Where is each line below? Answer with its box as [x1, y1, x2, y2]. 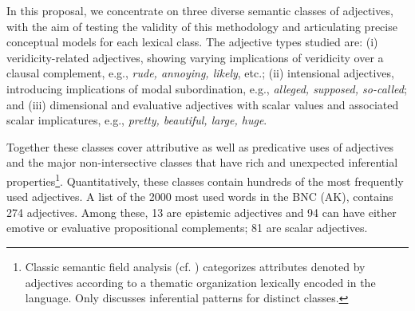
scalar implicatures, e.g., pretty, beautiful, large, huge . [6, 112, 267, 128]
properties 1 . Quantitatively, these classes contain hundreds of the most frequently [6, 170, 404, 189]
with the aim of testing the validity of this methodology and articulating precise [6, 18, 397, 34]
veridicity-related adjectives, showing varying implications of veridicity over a [6, 49, 384, 65]
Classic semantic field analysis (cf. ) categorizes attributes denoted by [25, 258, 366, 274]
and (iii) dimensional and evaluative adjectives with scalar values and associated [6, 96, 399, 112]
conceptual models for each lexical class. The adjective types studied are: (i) [6, 33, 378, 50]
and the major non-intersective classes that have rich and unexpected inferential [6, 154, 398, 171]
